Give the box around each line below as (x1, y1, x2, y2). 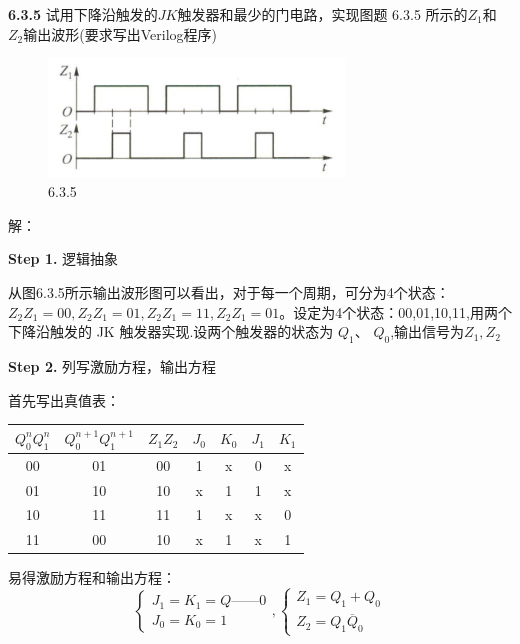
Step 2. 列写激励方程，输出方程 (8, 356, 217, 377)
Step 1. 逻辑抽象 (8, 248, 119, 269)
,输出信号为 (390, 321, 465, 342)
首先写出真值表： (8, 389, 120, 410)
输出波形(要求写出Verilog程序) (23, 23, 217, 44)
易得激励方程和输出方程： (8, 567, 176, 588)
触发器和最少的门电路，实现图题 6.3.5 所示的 (177, 4, 468, 24)
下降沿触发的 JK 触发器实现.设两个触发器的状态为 (8, 321, 334, 342)
